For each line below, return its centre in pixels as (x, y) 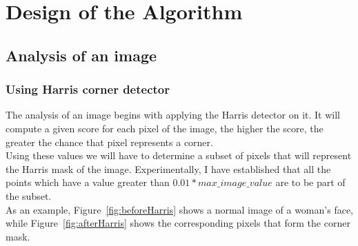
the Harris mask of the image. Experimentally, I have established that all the (168, 168)
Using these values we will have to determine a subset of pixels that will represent (179, 155)
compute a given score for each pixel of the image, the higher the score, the (165, 128)
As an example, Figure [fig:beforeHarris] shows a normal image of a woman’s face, (179, 209)
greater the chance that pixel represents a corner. (109, 142)
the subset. (29, 195)
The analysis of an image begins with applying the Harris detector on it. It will (173, 115)
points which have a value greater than (88, 182)
